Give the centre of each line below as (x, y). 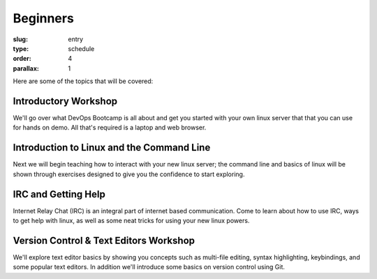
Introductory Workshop (65, 101)
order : (22, 59)
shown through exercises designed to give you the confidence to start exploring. (129, 174)
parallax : (26, 68)
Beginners (44, 18)
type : (21, 48)
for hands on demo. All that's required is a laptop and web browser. (110, 128)
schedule (81, 48)
